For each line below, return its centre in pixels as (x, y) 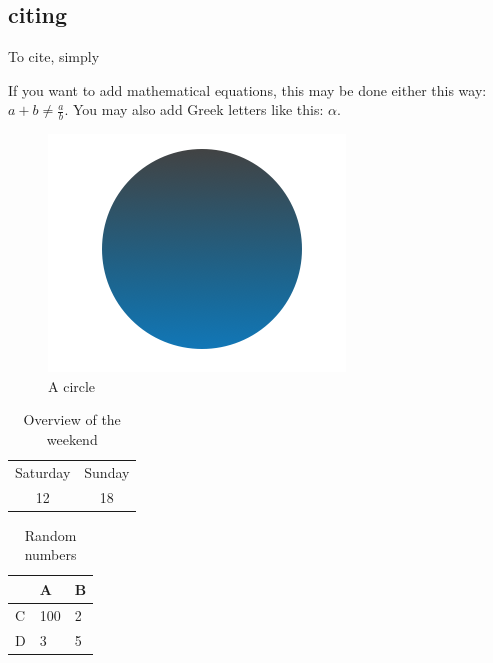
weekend (72, 439)
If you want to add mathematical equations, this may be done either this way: (247, 89)
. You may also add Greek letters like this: (194, 109)
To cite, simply (54, 56)
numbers (50, 554)
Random (50, 534)
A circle (72, 385)
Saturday (43, 471)
